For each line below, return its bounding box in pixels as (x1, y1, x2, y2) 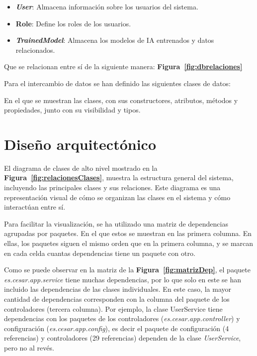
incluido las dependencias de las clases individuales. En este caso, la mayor (4, 284, 231, 294)
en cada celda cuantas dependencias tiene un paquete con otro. (4, 247, 195, 258)
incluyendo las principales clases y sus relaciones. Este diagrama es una (4, 182, 221, 193)
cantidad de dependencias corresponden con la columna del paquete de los (4, 294, 230, 304)
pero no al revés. (4, 342, 54, 353)
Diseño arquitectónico (4, 133, 156, 154)
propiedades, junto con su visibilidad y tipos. (4, 105, 141, 115)
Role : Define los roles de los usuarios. (15, 18, 131, 28)
